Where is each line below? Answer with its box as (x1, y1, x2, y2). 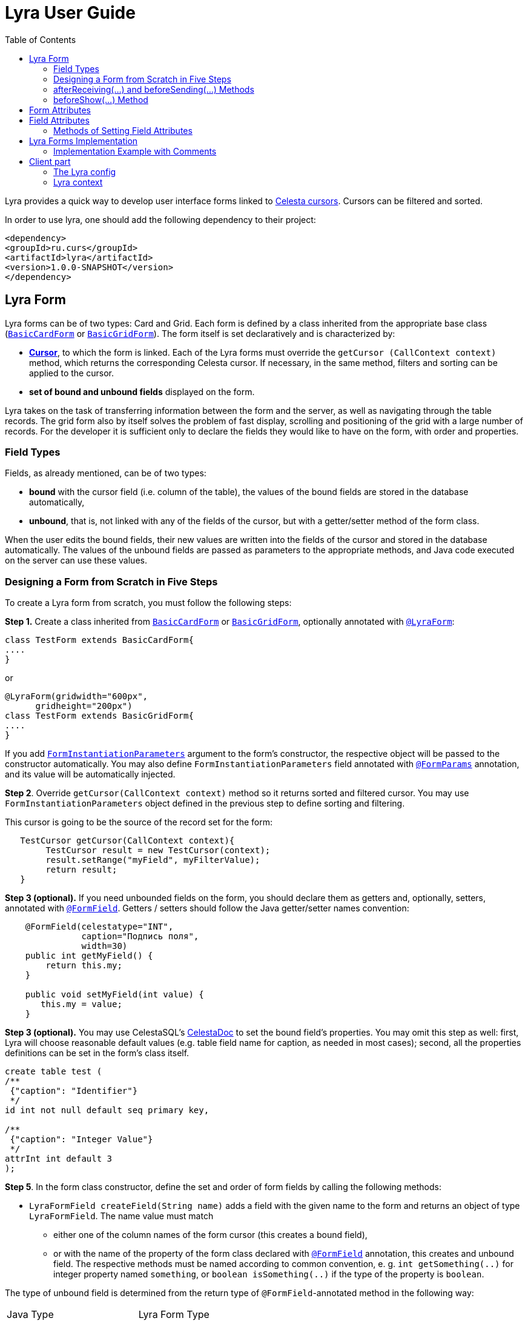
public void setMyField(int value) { (25, 990, 204, 1000)
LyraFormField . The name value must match (29, 1211, 214, 1222)
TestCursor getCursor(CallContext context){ (20, 836, 235, 846)
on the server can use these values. (5, 555, 147, 566)
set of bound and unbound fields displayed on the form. (29, 386, 255, 397)
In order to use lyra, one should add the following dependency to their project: (5, 214, 316, 225)
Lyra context (53, 176, 103, 187)
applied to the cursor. (29, 367, 114, 378)
